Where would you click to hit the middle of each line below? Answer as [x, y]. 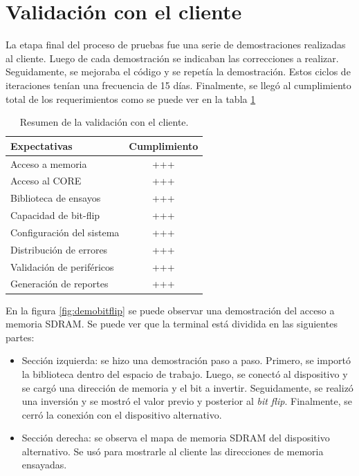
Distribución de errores [59, 249]
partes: [20, 337]
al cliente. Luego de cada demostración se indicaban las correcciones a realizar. [172, 58]
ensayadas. [44, 465]
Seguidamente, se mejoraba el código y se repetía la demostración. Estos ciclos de [178, 72]
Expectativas [42, 145]
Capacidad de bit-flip [55, 215]
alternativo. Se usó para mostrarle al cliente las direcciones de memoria [173, 451]
